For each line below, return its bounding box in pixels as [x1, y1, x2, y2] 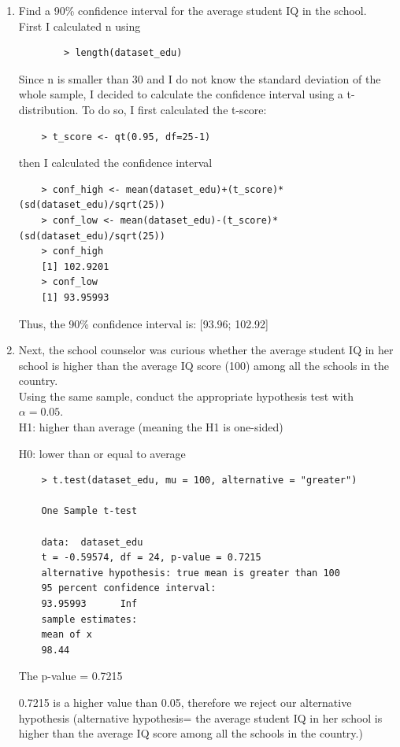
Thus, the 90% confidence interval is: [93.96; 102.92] [18, 315, 269, 331]
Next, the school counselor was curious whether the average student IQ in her [18, 342, 394, 358]
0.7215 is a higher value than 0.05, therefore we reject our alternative [18, 693, 352, 710]
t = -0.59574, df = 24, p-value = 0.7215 [41, 552, 261, 564]
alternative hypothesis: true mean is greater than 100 [41, 567, 340, 579]
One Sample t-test [41, 505, 138, 517]
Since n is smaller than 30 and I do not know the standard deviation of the [18, 70, 381, 87]
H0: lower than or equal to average [18, 445, 186, 461]
